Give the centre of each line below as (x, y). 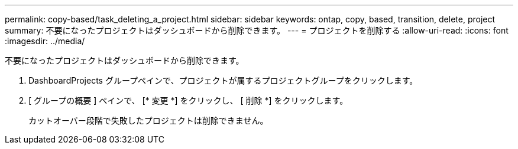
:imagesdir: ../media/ (45, 41)
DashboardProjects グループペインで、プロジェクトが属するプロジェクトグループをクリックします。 (223, 80)
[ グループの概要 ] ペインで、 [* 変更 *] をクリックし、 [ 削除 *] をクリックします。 (188, 100)
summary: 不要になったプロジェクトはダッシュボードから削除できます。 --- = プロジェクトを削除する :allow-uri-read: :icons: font (257, 30)
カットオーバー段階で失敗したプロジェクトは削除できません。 (148, 120)
